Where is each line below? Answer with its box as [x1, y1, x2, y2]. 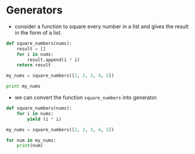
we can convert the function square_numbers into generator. [14, 94, 158, 101]
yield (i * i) [27, 116, 62, 122]
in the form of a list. [14, 29, 62, 36]
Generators [6, 4, 63, 17]
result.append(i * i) [27, 57, 80, 63]
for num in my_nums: [6, 137, 57, 143]
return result [16, 62, 51, 68]
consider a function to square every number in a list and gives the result [14, 23, 189, 30]
